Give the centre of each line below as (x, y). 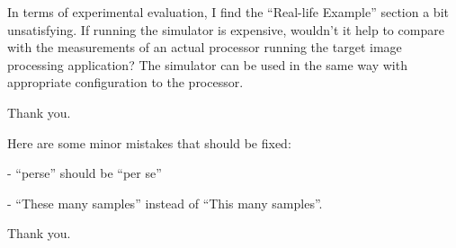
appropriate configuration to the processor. (125, 82)
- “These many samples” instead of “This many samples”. (165, 203)
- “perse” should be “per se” (85, 173)
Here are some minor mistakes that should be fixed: (149, 142)
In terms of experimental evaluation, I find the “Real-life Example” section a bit (228, 12)
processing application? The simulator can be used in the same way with (207, 64)
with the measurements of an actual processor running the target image (205, 47)
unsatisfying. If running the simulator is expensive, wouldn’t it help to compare (226, 29)
